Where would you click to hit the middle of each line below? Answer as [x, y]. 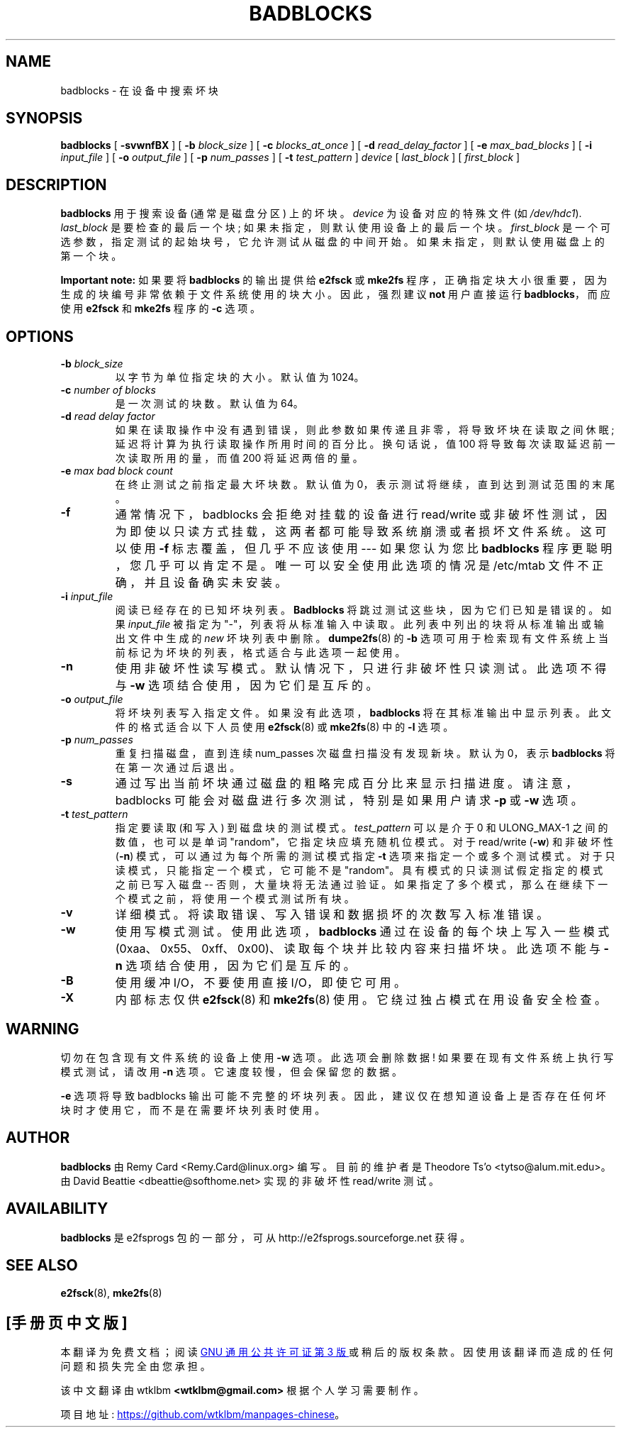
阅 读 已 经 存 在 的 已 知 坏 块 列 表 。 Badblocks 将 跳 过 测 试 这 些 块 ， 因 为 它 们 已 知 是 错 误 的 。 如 [363, 610]
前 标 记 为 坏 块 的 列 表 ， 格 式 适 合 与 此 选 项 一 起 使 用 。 [260, 653]
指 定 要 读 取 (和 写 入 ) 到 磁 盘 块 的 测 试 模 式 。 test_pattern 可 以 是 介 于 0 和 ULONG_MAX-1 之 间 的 [362, 828]
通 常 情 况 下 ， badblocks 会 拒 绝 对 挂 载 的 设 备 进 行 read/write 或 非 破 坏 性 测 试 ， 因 [361, 515]
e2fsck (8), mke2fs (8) [111, 1293]
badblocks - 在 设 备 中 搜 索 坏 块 [139, 90]
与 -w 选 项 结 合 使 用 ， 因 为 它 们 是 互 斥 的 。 [246, 686]
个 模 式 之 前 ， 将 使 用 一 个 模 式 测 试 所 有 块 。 [235, 899]
